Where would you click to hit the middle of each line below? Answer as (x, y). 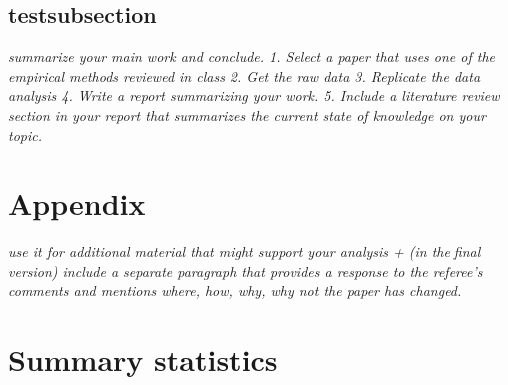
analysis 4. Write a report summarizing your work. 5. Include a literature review (254, 95)
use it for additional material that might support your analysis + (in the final (244, 251)
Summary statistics (143, 359)
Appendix (77, 203)
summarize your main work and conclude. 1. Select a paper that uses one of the (252, 56)
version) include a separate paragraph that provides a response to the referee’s (245, 270)
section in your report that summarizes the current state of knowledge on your (247, 114)
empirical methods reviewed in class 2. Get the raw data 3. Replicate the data (244, 75)
